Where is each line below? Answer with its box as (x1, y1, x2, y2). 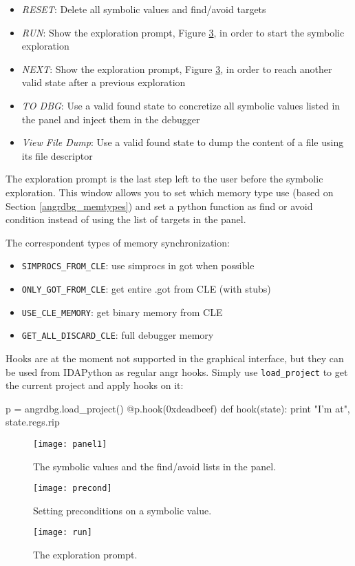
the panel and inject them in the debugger (21, 112, 200, 126)
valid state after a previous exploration (21, 75, 186, 90)
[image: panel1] (33, 439, 107, 449)
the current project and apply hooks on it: (6, 378, 184, 392)
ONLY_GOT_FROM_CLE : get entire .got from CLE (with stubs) (21, 281, 271, 295)
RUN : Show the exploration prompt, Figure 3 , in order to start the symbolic (21, 25, 345, 39)
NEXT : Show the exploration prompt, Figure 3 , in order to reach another (21, 61, 332, 76)
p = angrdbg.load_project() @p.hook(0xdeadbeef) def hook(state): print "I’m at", (6, 401, 350, 415)
